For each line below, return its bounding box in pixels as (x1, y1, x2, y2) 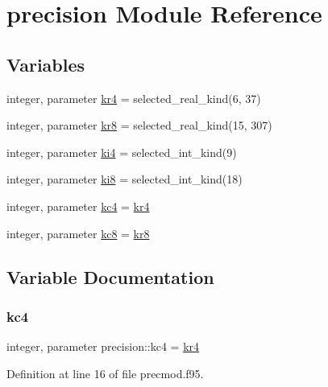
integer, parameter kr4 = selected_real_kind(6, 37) (6, 89, 261, 106)
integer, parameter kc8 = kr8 (6, 224, 150, 241)
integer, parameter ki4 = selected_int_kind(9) (6, 143, 237, 160)
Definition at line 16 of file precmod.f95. (6, 364, 204, 381)
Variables (6, 51, 85, 76)
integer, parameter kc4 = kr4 (6, 197, 150, 214)
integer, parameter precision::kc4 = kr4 (6, 338, 200, 355)
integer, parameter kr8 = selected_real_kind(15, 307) (6, 117, 272, 134)
